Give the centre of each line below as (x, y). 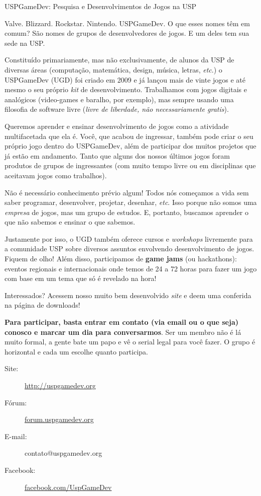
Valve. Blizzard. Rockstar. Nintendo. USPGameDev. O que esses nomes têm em (127, 23)
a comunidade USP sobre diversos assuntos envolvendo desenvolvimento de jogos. (129, 249)
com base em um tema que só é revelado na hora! (81, 278)
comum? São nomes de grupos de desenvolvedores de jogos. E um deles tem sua (127, 33)
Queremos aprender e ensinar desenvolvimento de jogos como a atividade (117, 126)
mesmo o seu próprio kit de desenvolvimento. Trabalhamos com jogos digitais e (126, 89)
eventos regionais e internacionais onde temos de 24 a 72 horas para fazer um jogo (131, 268)
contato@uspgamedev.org (63, 453)
